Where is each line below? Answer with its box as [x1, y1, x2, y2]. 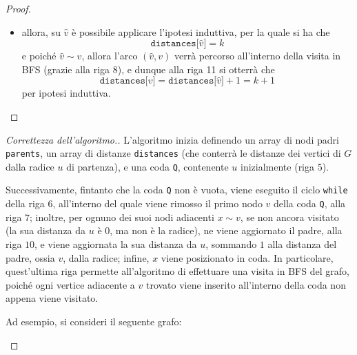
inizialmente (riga [241, 159, 315, 173]
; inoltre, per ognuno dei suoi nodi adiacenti [30, 209, 214, 224]
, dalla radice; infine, [63, 250, 150, 265]
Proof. [6, 1, 31, 15]
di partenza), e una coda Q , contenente [66, 159, 229, 173]
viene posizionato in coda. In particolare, [161, 250, 334, 265]
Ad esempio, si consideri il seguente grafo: [6, 314, 182, 328]
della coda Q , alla [274, 196, 346, 211]
